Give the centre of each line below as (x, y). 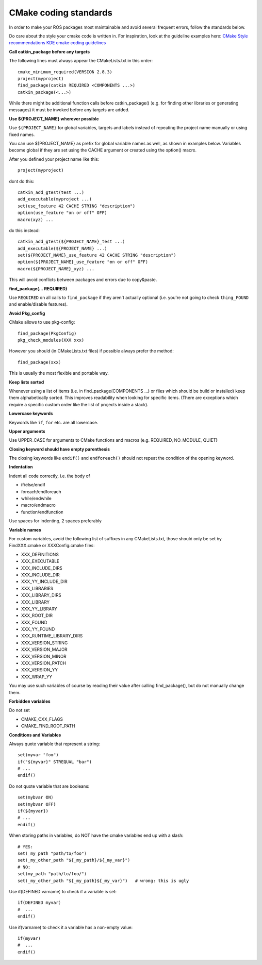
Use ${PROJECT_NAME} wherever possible (54, 118)
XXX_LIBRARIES (37, 588)
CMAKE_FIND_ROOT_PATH (48, 726)
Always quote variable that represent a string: (55, 744)
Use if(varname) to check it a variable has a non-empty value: (71, 927)
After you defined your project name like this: (54, 159)
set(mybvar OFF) (37, 804)
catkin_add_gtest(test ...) (51, 192)
